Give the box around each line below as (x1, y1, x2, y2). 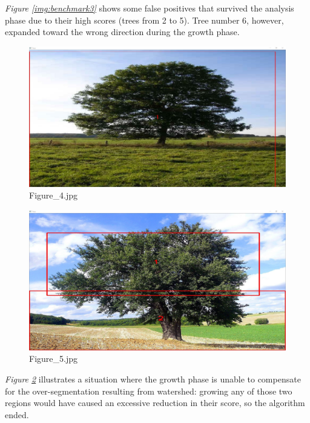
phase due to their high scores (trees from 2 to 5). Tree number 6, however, (5, 13, 284, 26)
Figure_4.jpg (29, 189, 77, 202)
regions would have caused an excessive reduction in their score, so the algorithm (5, 396, 305, 409)
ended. (5, 408, 29, 421)
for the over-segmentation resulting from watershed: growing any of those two (5, 384, 292, 397)
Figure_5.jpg (29, 352, 77, 365)
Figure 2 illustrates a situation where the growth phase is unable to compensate (5, 372, 301, 385)
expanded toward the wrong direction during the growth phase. (5, 25, 240, 38)
